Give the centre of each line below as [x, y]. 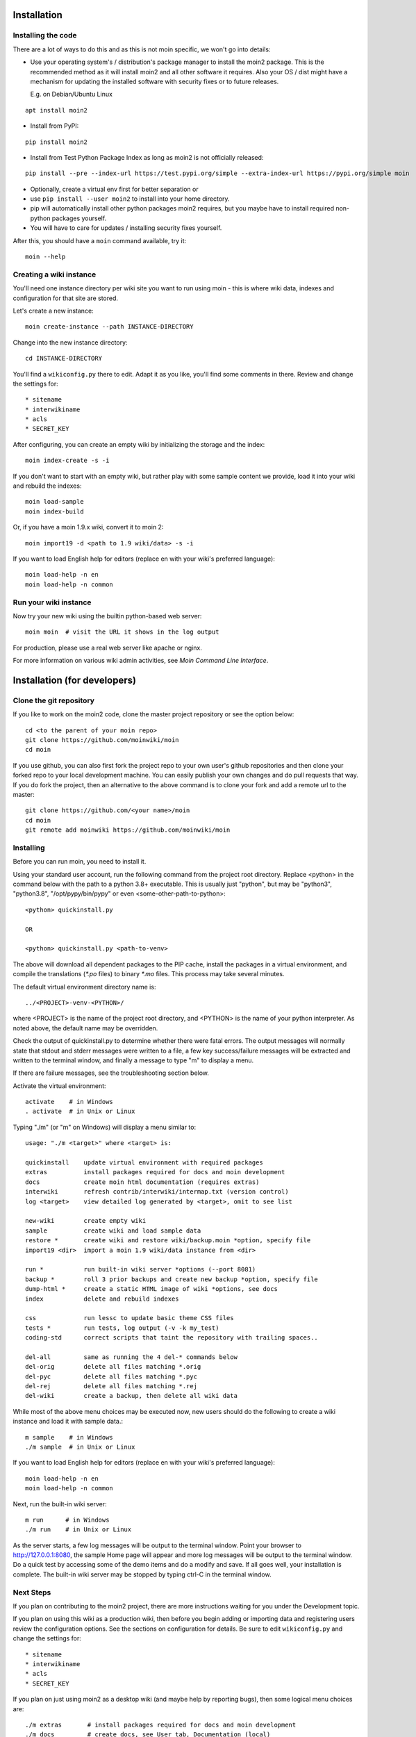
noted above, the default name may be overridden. [85, 1028]
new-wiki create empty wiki [86, 1221]
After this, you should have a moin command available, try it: [100, 240]
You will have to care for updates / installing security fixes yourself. [126, 228]
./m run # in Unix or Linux [78, 1530]
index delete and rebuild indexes [102, 1299]
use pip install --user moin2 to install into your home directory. [130, 199]
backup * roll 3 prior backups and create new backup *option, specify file [172, 1279]
